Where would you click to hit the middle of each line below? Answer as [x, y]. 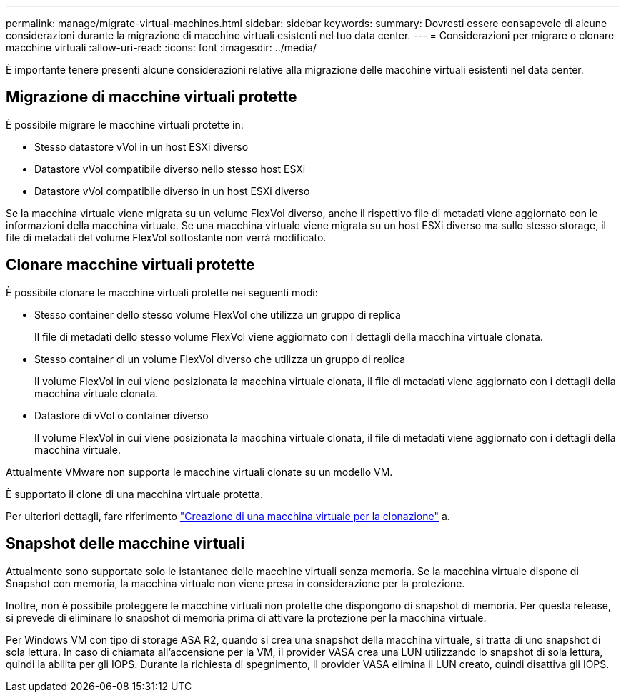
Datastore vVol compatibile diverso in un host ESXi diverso [172, 191]
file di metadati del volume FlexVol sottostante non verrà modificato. [166, 237]
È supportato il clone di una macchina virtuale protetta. [135, 494]
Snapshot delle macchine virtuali [125, 544]
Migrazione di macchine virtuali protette [151, 97]
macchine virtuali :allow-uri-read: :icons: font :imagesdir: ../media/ [162, 48]
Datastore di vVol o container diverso [121, 415]
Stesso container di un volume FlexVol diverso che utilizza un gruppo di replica [220, 359]
